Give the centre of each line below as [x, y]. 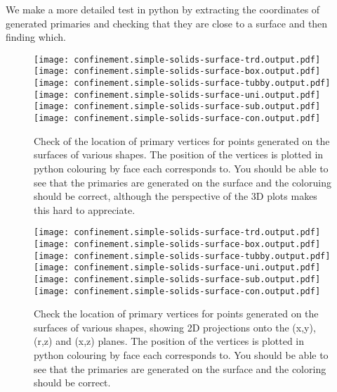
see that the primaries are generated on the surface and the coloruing [183, 182]
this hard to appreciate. [85, 209]
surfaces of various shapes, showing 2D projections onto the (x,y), [175, 327]
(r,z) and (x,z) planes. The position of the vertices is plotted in [169, 341]
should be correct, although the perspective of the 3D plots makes [176, 196]
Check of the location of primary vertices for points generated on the [182, 140]
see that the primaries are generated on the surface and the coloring [180, 368]
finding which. [36, 37]
